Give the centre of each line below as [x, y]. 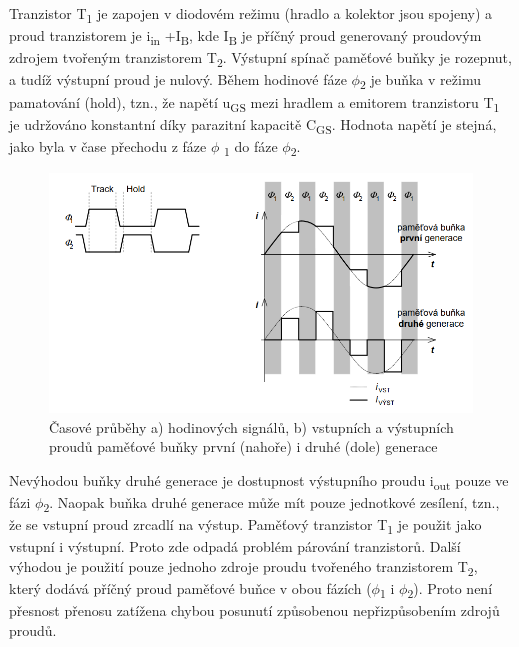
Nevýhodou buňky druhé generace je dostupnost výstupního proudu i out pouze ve [259, 481]
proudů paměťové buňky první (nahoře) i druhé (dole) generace [243, 446]
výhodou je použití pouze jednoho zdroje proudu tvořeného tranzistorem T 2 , [243, 567]
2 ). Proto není [450, 589]
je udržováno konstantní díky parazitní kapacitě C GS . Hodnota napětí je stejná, [253, 125]
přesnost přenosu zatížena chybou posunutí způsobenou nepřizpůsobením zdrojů [254, 610]
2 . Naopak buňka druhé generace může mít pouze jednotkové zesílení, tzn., [271, 503]
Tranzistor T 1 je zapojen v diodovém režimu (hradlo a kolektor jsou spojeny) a [251, 14]
